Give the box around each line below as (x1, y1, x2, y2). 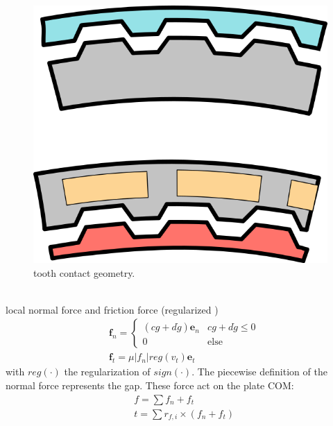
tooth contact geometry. (33, 265, 135, 280)
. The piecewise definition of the (191, 364, 327, 379)
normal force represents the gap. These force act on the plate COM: (6, 377, 294, 392)
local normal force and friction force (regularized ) (6, 302, 219, 316)
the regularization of (64, 364, 151, 379)
